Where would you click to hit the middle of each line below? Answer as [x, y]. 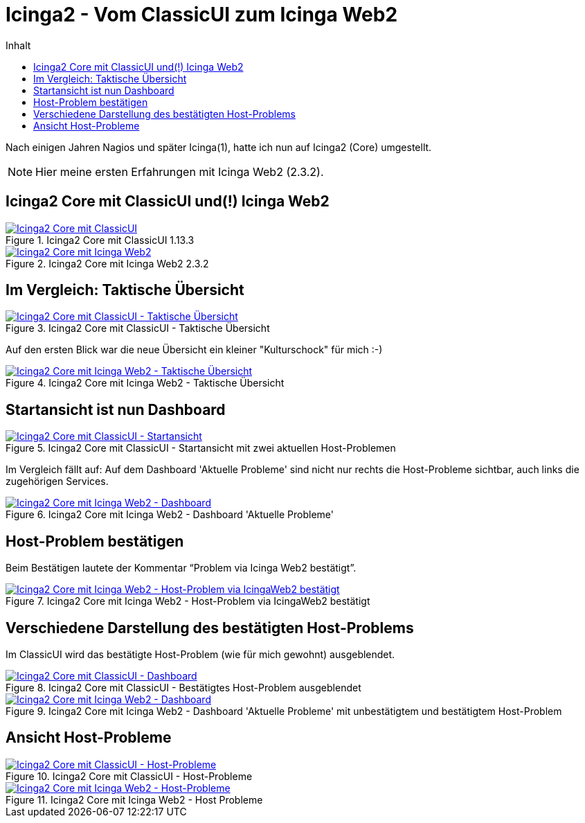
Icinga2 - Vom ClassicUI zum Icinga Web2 [202, 15]
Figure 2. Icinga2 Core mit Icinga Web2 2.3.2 [107, 263]
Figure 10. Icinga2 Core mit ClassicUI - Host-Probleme [129, 776]
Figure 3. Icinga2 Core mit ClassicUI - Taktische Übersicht [138, 328]
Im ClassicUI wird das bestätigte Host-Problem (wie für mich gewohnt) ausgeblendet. [200, 654]
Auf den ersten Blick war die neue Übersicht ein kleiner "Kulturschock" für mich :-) [194, 350]
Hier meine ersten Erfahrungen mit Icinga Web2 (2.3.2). [180, 171]
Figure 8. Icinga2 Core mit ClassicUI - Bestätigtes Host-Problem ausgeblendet [183, 687]
